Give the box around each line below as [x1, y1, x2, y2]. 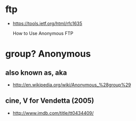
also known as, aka [5, 68, 67, 77]
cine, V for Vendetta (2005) [5, 97, 94, 105]
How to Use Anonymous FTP [12, 30, 74, 36]
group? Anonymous [5, 48, 91, 59]
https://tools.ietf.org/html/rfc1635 [12, 20, 83, 26]
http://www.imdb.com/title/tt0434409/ [12, 110, 94, 116]
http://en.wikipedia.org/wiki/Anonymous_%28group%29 [12, 81, 131, 87]
